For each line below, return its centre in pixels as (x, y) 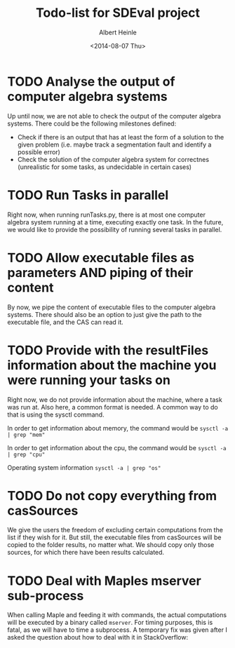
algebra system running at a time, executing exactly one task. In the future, (115, 222)
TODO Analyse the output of (91, 81)
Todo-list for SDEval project (118, 13)
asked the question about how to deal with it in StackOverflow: (98, 637)
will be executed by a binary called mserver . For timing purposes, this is (110, 623)
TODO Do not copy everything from (112, 495)
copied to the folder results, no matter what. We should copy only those (111, 545)
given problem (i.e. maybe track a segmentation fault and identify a (114, 144)
